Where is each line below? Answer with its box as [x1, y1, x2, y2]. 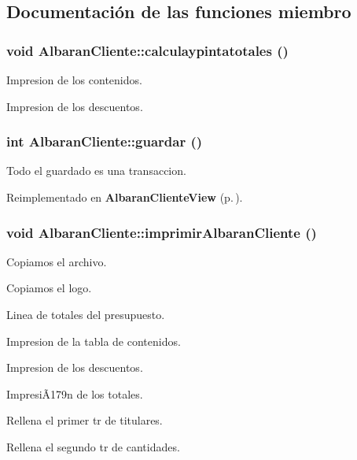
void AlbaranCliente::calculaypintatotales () [6, 40, 289, 60]
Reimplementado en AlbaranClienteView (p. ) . [6, 189, 243, 205]
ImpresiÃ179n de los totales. [6, 385, 143, 402]
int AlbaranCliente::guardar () [6, 132, 203, 151]
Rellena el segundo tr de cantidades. [6, 438, 180, 454]
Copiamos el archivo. [6, 253, 107, 269]
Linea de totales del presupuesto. [6, 306, 165, 322]
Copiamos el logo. [6, 280, 92, 296]
